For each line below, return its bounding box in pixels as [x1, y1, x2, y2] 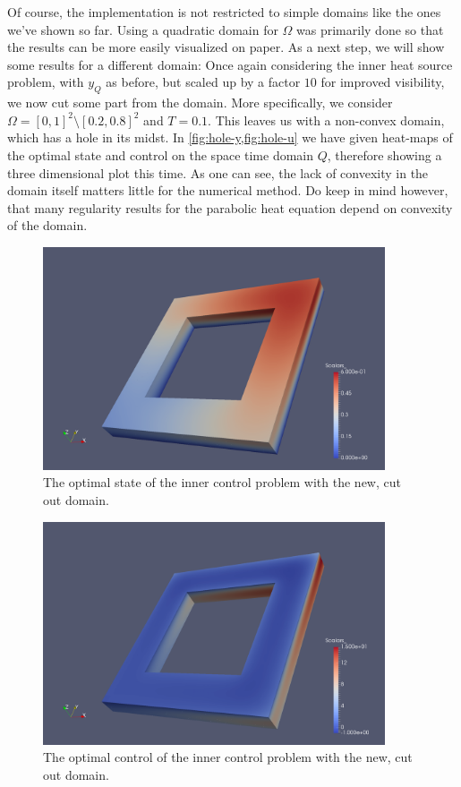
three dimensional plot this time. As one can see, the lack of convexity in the [7, 163, 429, 182]
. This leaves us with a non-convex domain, [208, 110, 445, 129]
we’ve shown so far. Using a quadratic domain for [7, 20, 278, 38]
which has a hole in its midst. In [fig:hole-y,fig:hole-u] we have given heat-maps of [7, 128, 453, 147]
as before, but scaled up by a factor [106, 73, 301, 91]
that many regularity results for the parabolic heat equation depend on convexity [7, 198, 453, 217]
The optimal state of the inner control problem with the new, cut [43, 473, 401, 492]
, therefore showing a [327, 145, 442, 164]
